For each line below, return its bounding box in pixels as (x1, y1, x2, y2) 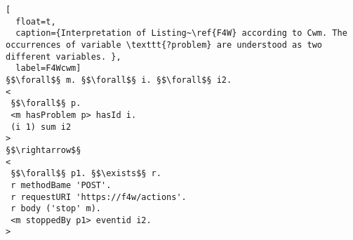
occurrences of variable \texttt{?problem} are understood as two (6, 39, 323, 50)
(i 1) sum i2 (11, 121, 72, 132)
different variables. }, (6, 51, 121, 62)
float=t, (15, 16, 56, 27)
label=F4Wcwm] (15, 63, 81, 74)
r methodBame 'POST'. (11, 180, 112, 190)
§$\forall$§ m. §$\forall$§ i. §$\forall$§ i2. (6, 74, 232, 85)
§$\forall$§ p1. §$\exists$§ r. (11, 168, 161, 179)
